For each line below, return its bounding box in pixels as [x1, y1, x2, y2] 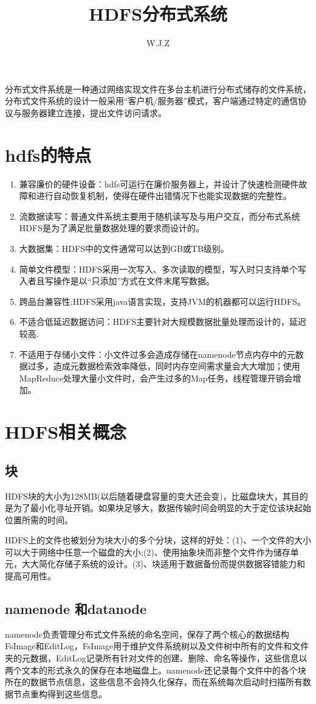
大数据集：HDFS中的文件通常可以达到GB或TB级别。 [19, 242, 229, 254]
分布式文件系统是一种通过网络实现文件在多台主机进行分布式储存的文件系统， [5, 82, 311, 95]
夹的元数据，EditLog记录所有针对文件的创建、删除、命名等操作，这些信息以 [5, 652, 307, 664]
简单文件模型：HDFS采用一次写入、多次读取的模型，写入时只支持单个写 [19, 262, 306, 275]
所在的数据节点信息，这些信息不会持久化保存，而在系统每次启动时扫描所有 [5, 675, 303, 688]
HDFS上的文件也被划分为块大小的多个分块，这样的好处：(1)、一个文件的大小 [5, 534, 312, 546]
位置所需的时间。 [5, 513, 73, 526]
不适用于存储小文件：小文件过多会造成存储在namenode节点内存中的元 [19, 347, 295, 360]
